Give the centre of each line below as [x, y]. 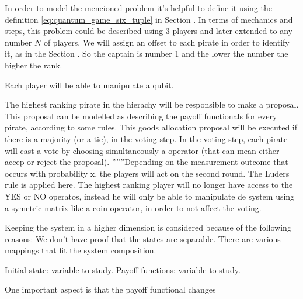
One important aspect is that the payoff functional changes [110, 289]
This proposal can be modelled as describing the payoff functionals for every [141, 116]
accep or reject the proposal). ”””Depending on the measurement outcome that [147, 162]
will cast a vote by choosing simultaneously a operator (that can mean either [142, 150]
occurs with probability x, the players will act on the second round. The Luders [147, 173]
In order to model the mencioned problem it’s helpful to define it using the [139, 8]
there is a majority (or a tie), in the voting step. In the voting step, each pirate [146, 138]
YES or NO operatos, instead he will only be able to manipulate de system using [150, 196]
